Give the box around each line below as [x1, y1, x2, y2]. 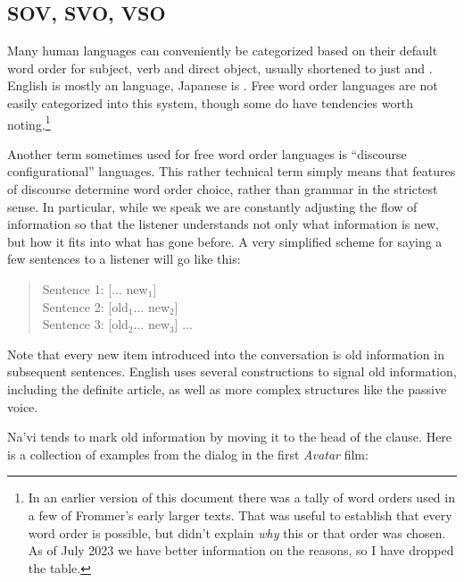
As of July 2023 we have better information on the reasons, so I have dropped [28, 541, 454, 560]
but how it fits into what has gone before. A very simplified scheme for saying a [7, 232, 443, 250]
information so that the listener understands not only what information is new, [7, 215, 439, 233]
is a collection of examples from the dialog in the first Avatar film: [7, 444, 369, 463]
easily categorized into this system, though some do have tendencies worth [7, 93, 414, 112]
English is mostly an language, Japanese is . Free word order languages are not [7, 76, 438, 95]
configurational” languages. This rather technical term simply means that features [7, 162, 456, 181]
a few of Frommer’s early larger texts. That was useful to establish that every [28, 505, 452, 524]
